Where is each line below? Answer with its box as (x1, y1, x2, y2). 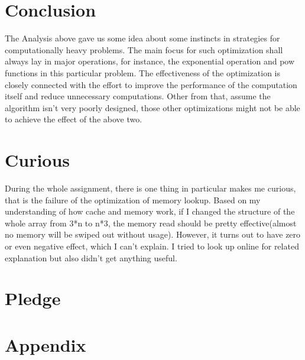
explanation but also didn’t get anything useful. (5, 251, 177, 264)
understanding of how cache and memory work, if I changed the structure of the (5, 205, 295, 218)
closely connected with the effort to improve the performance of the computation (5, 78, 297, 90)
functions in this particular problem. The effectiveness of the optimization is (5, 66, 281, 79)
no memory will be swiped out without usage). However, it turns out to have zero (5, 228, 301, 241)
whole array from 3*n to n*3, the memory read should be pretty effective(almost (5, 216, 297, 229)
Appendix (5, 332, 86, 356)
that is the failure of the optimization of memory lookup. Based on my (5, 193, 261, 206)
